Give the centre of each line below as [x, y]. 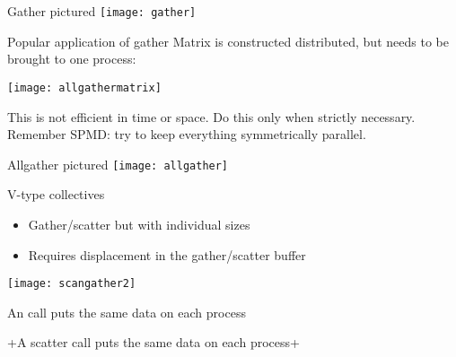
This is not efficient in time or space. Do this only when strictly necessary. [211, 116]
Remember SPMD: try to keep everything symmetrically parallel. [187, 134]
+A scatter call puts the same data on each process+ [153, 342]
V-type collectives [56, 194]
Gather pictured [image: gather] [102, 11]
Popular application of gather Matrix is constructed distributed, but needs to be [228, 41]
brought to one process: [72, 59]
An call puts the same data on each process [127, 312]
